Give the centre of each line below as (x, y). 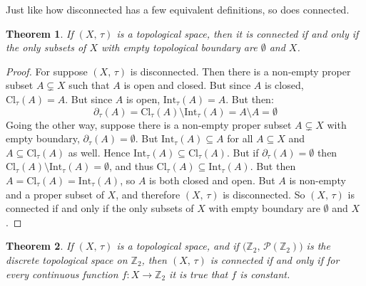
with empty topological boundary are (179, 47)
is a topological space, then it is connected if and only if (238, 33)
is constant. (265, 274)
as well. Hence (99, 152)
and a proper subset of (55, 194)
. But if (243, 152)
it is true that (199, 274)
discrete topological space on (67, 259)
